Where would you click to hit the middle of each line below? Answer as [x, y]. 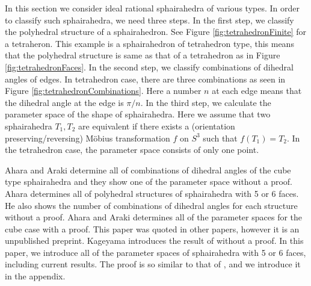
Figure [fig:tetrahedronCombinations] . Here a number [103, 91]
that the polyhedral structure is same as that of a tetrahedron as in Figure [143, 55]
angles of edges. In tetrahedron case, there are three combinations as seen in [145, 79]
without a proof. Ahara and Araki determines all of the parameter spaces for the [154, 217]
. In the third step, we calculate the [206, 102]
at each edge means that [257, 91]
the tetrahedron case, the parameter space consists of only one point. [132, 150]
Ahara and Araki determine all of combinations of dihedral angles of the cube [148, 169]
